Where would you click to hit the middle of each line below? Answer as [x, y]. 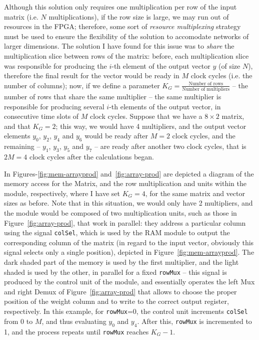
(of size [229, 65]
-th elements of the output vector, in [165, 106]
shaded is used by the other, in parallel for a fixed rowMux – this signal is [115, 272]
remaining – [22, 146]
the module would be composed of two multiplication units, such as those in [120, 213]
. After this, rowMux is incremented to [194, 321]
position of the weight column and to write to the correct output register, [116, 301]
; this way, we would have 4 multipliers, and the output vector [151, 126]
